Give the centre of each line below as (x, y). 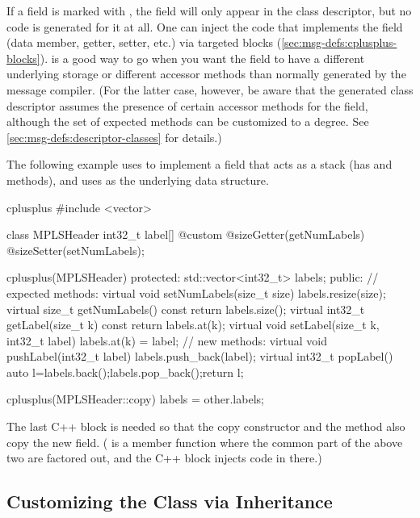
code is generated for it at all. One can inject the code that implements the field (205, 26)
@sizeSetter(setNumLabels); (76, 250)
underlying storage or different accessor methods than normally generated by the (206, 74)
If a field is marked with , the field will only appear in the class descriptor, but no (209, 10)
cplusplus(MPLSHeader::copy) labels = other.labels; (135, 399)
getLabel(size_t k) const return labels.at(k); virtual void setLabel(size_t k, (193, 325)
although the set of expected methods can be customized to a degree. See (188, 121)
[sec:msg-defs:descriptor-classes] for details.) (114, 137)
